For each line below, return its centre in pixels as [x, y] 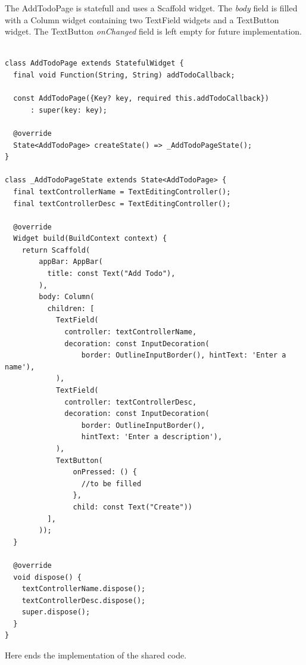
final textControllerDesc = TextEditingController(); [122, 203]
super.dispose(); [56, 612]
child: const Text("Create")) [132, 507]
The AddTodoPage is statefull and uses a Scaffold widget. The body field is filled [151, 8]
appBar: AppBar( [71, 262]
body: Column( [67, 297]
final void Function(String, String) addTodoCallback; [124, 75]
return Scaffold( [56, 250]
